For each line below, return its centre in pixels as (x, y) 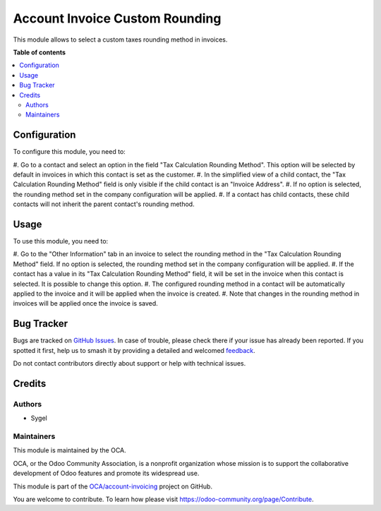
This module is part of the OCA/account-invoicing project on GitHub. (113, 486)
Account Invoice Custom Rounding (117, 18)
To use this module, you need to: (61, 241)
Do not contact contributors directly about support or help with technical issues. (129, 363)
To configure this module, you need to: (69, 152)
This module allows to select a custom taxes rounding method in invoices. (120, 40)
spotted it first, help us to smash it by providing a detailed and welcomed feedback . (134, 350)
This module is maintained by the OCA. (69, 450)
